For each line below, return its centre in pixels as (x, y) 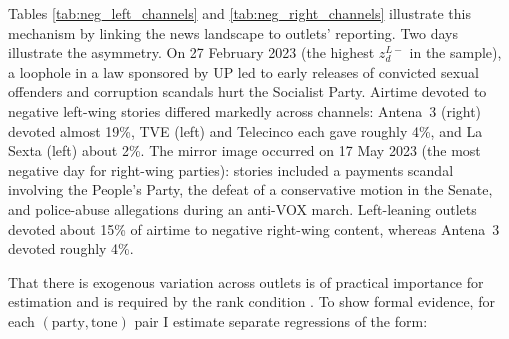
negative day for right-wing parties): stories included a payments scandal (231, 169)
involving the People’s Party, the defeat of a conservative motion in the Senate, (250, 189)
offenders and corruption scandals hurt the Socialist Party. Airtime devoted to (247, 91)
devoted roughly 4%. (71, 248)
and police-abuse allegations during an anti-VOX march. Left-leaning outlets (242, 208)
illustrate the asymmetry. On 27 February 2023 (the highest (191, 52)
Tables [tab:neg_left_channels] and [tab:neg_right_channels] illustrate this (239, 13)
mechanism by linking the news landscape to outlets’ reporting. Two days (233, 32)
